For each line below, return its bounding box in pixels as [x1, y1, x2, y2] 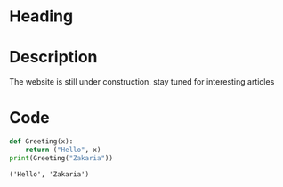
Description [9, 47, 98, 68]
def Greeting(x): [9, 137, 74, 146]
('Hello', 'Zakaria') [9, 169, 90, 179]
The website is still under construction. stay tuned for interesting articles [9, 77, 275, 87]
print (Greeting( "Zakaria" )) [9, 153, 114, 162]
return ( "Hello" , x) [25, 145, 101, 154]
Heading [9, 6, 74, 27]
